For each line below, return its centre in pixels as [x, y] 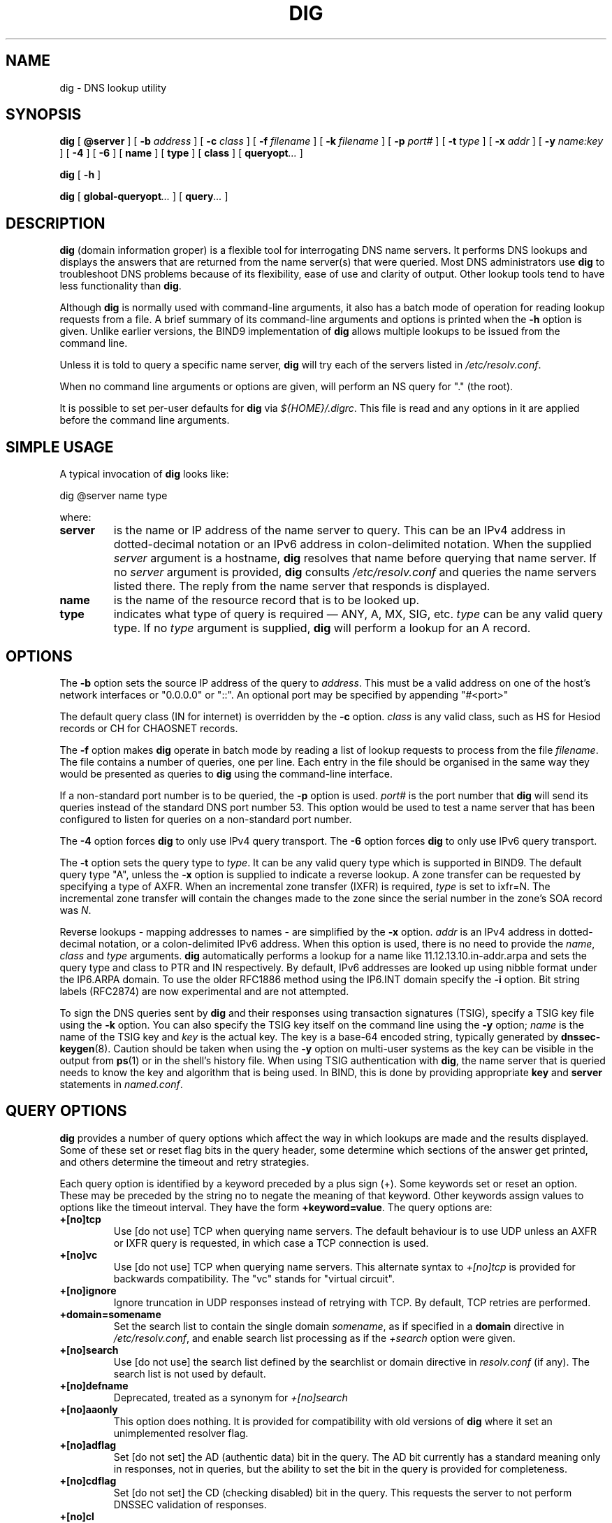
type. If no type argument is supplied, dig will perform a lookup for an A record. [322, 628]
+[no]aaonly [89, 1409]
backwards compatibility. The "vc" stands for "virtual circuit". [254, 1278]
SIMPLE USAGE [60, 447]
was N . [75, 910]
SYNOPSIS [44, 115]
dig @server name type [114, 496]
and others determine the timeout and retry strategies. [184, 1161]
